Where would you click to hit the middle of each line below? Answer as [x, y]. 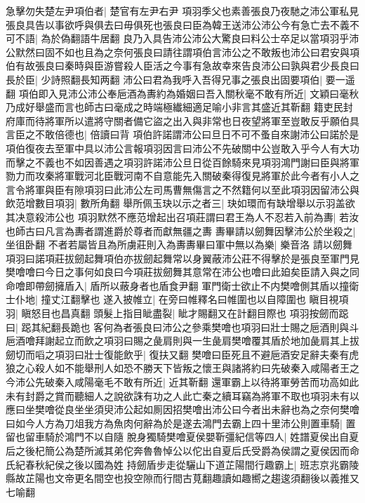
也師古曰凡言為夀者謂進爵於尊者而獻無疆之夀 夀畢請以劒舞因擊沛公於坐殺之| [181, 230]
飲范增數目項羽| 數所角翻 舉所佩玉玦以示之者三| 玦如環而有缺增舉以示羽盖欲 [180, 203]
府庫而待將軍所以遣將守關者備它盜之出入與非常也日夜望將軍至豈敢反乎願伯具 [182, 120]
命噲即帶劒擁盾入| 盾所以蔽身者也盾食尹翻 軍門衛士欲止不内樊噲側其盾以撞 [178, 285]
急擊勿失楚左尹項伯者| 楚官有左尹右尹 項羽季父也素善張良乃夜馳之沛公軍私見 [182, 11]
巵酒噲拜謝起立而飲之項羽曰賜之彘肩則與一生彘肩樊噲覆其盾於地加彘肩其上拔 [182, 341]
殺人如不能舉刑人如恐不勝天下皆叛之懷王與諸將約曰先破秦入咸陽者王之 [197, 368]
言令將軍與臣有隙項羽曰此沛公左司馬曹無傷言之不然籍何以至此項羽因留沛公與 [182, 189]
